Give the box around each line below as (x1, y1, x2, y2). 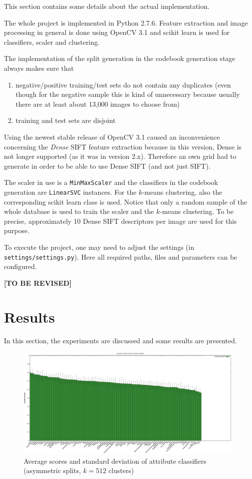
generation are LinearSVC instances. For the (4, 186, 137, 197)
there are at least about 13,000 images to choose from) (15, 98, 180, 109)
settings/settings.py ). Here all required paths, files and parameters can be (4, 251, 237, 262)
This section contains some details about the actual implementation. (4, 1, 210, 11)
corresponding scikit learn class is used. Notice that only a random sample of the (4, 196, 247, 207)
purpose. (4, 225, 29, 236)
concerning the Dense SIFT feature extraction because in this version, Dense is (4, 141, 242, 151)
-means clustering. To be (160, 206, 234, 216)
